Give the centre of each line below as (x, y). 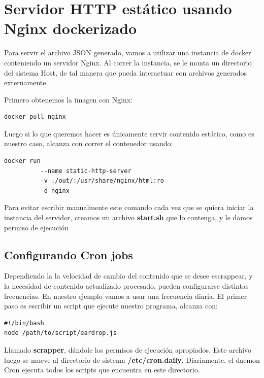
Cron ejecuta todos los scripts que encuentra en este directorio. (102, 370)
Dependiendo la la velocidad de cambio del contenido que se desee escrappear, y (128, 276)
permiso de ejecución (36, 227)
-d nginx (55, 191)
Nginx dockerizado (71, 28)
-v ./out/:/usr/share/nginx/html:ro (102, 181)
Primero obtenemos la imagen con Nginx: (69, 99)
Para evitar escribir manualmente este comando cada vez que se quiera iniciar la (129, 207)
